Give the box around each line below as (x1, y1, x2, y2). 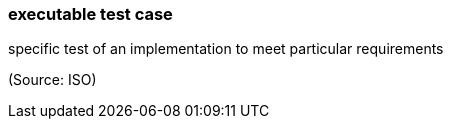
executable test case (8, 4, 173, 24)
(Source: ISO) (8, 71, 97, 89)
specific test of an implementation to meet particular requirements (8, 40, 444, 58)
